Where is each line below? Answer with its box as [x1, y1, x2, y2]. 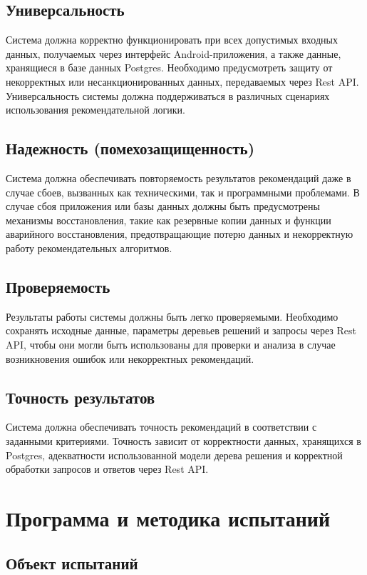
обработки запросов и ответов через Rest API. [6, 461, 209, 476]
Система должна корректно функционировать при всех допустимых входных [6, 32, 338, 47]
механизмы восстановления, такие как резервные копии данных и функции [6, 212, 331, 227]
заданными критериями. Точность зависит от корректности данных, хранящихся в [6, 433, 361, 448]
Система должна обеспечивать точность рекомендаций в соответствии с [6, 419, 317, 434]
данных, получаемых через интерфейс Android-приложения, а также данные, [6, 46, 341, 61]
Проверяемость [6, 275, 110, 297]
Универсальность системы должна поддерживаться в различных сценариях [6, 88, 330, 103]
